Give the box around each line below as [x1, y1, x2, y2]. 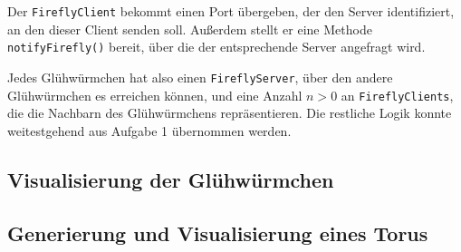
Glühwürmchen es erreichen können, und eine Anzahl [7, 85, 303, 104]
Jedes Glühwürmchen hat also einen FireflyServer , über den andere [7, 67, 393, 86]
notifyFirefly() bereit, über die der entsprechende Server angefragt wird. [7, 37, 426, 56]
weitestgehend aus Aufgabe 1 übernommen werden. [7, 121, 292, 140]
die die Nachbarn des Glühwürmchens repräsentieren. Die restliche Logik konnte [7, 103, 452, 122]
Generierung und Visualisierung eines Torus [7, 218, 428, 247]
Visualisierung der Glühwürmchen [7, 165, 334, 193]
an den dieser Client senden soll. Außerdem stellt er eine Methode [7, 19, 372, 38]
